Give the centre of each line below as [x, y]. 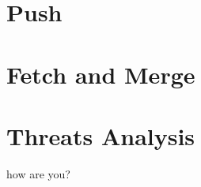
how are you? [38, 173]
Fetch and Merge [101, 74]
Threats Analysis [101, 135]
